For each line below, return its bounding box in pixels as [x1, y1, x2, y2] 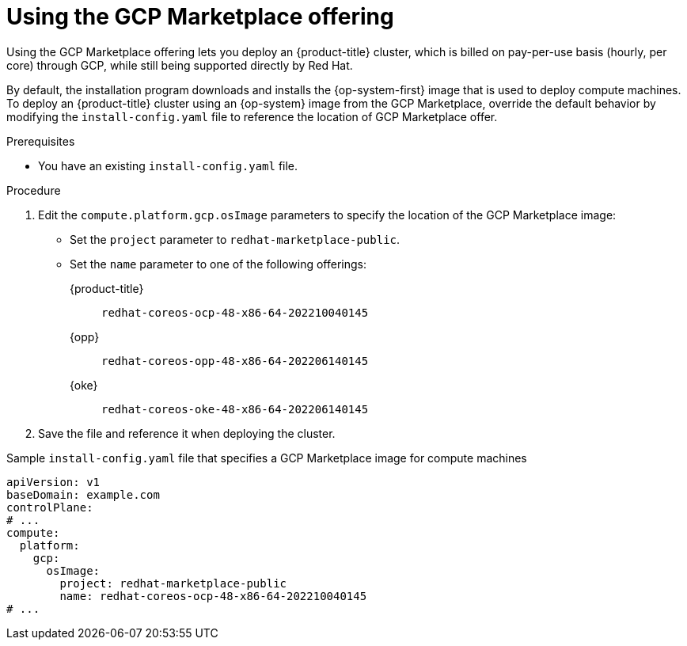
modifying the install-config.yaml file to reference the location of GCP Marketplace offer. [6, 109, 498, 123]
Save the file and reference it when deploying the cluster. [38, 426, 336, 440]
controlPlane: [6, 500, 93, 514]
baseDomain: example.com [6, 488, 160, 501]
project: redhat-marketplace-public [59, 576, 287, 590]
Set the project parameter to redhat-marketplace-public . [70, 232, 400, 246]
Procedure [6, 183, 61, 197]
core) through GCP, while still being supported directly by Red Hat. [6, 58, 353, 72]
